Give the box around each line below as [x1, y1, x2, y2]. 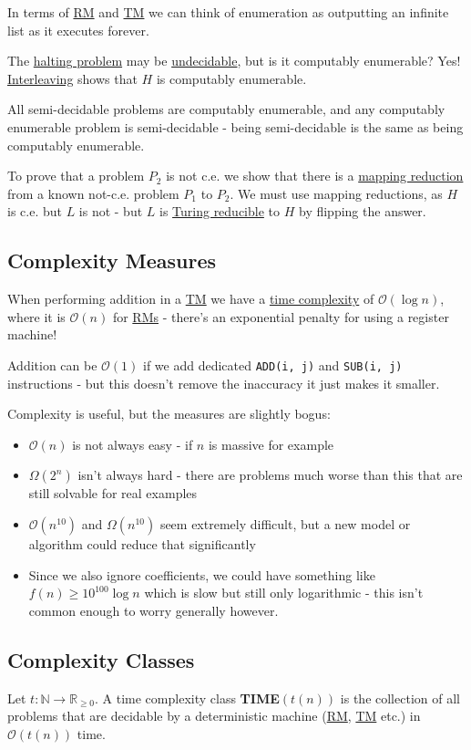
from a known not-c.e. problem [7, 183, 179, 203]
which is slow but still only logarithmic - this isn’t [144, 583, 424, 602]
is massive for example [208, 434, 334, 453]
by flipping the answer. [298, 202, 426, 221]
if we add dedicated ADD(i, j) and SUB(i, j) [143, 355, 403, 374]
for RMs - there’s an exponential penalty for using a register [112, 307, 449, 326]
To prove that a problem [7, 166, 145, 185]
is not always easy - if [72, 434, 193, 453]
